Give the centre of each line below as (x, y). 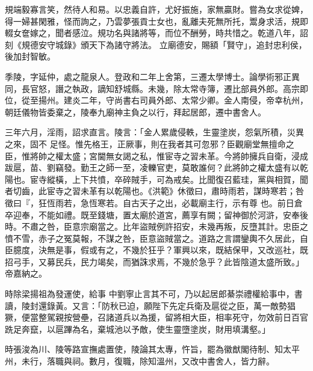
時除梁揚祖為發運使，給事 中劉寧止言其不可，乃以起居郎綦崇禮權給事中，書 (154, 294)
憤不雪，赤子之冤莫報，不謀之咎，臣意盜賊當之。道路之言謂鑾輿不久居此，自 (156, 238)
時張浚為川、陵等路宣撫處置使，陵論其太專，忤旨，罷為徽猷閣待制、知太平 (152, 349)
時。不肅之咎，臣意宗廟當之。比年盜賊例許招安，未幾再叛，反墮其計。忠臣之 (156, 226)
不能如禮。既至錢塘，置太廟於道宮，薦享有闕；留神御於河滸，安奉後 (173, 214)
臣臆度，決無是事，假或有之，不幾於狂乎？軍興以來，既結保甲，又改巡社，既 (156, 250)
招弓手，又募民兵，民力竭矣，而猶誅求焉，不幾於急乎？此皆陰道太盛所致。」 (154, 261)
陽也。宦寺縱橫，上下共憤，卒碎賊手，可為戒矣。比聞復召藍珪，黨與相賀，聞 (156, 179)
